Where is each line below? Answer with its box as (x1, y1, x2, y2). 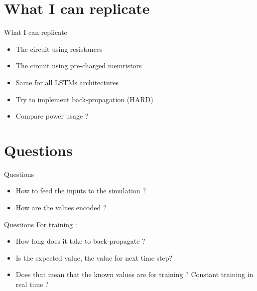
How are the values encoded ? (15, 202, 107, 212)
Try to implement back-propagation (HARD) (15, 94, 153, 104)
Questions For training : (4, 219, 77, 229)
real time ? (15, 279, 49, 289)
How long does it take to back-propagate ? (15, 236, 145, 246)
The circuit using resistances (15, 43, 103, 54)
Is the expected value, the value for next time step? (15, 252, 173, 263)
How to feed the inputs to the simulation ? (15, 185, 146, 196)
